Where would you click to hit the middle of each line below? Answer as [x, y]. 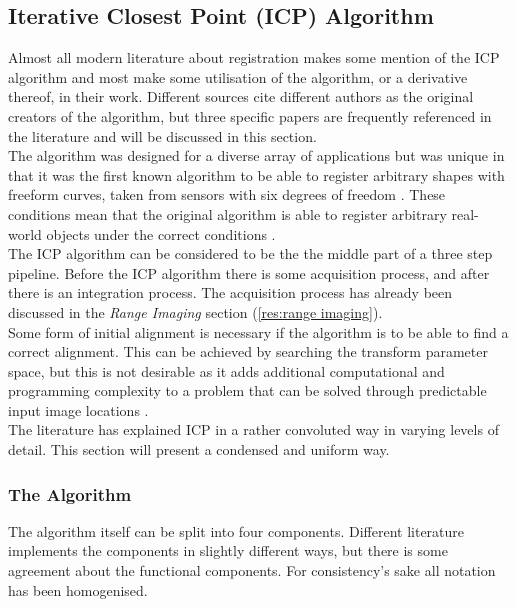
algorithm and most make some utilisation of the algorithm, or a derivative [238, 76]
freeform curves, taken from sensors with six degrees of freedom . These [227, 194]
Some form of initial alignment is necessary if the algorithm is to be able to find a [258, 331]
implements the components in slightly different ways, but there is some [228, 550]
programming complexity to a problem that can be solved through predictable [247, 390]
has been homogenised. [78, 589]
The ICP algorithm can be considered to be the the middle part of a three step [250, 253]
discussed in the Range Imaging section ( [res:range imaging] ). [195, 311]
